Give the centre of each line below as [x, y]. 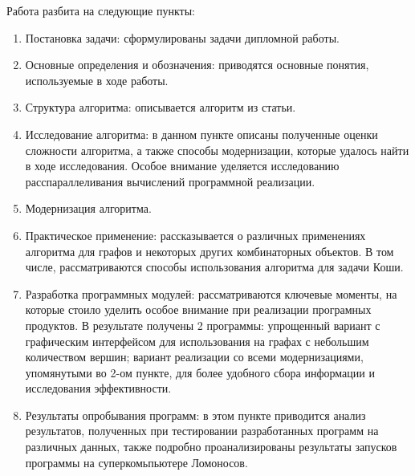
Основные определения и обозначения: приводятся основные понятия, [197, 65]
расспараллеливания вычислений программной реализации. [170, 181]
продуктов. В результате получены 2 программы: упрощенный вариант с [203, 325]
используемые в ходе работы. [97, 80]
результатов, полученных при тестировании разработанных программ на [202, 431]
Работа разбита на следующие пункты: [101, 10]
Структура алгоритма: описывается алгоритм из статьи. [161, 107]
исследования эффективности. [98, 388]
